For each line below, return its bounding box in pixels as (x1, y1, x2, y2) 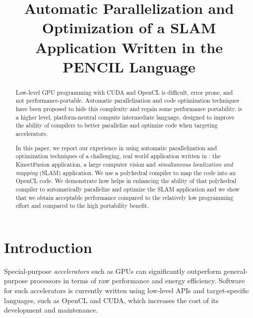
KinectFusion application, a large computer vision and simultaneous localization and (15, 160, 233, 168)
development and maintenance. (4, 305, 98, 315)
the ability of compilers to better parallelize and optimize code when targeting (15, 121, 218, 129)
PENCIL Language (63, 56, 195, 76)
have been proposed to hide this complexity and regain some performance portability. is (15, 105, 243, 113)
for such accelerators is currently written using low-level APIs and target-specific (4, 285, 250, 295)
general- (223, 265, 248, 276)
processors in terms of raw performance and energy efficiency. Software (30, 275, 245, 286)
